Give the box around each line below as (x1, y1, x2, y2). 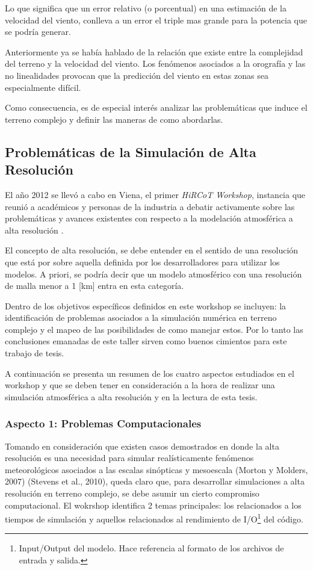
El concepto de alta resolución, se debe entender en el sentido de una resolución (5, 244, 299, 256)
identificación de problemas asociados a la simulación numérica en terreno (5, 311, 277, 324)
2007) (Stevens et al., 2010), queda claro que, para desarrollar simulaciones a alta (5, 475, 305, 488)
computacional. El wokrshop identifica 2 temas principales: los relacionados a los (5, 498, 302, 511)
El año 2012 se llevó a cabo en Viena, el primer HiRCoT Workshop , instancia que (5, 188, 306, 200)
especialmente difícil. (5, 81, 81, 93)
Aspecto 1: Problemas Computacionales (5, 416, 202, 431)
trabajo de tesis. (5, 347, 64, 359)
